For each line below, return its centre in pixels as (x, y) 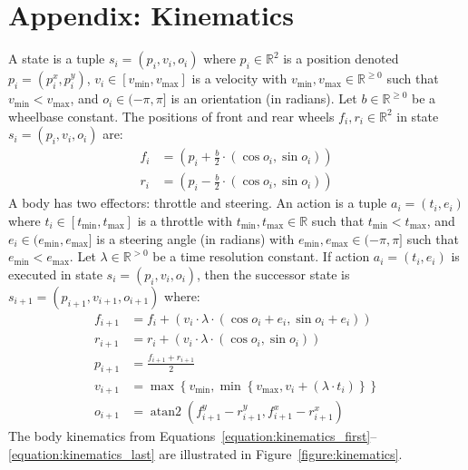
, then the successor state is (273, 274)
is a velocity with (239, 78)
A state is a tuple (57, 59)
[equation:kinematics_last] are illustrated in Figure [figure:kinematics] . (205, 453)
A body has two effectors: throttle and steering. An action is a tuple (198, 203)
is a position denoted (341, 59)
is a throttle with (185, 220)
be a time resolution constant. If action (261, 256)
